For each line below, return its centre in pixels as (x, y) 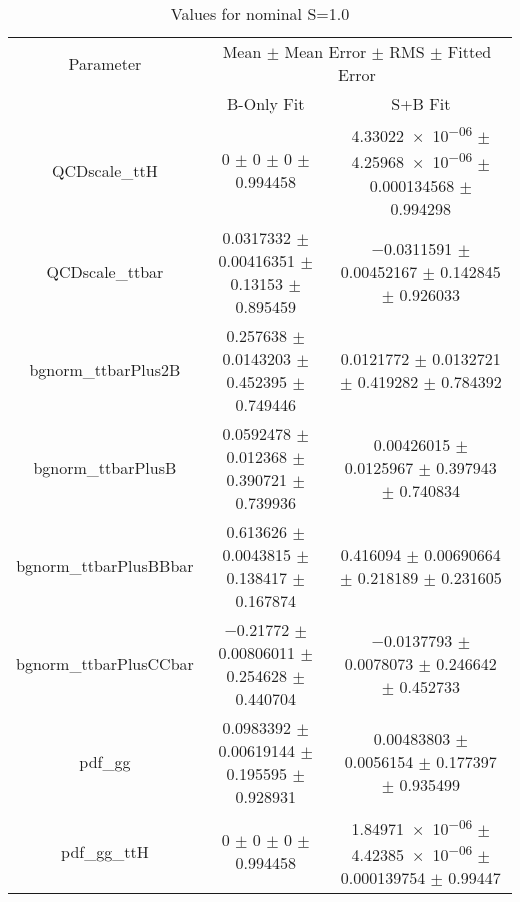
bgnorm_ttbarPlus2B (105, 370)
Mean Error (325, 51)
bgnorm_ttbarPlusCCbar (105, 664)
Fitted (469, 51)
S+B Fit (421, 103)
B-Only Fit (266, 103)
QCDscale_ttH (105, 170)
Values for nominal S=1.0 (260, 13)
